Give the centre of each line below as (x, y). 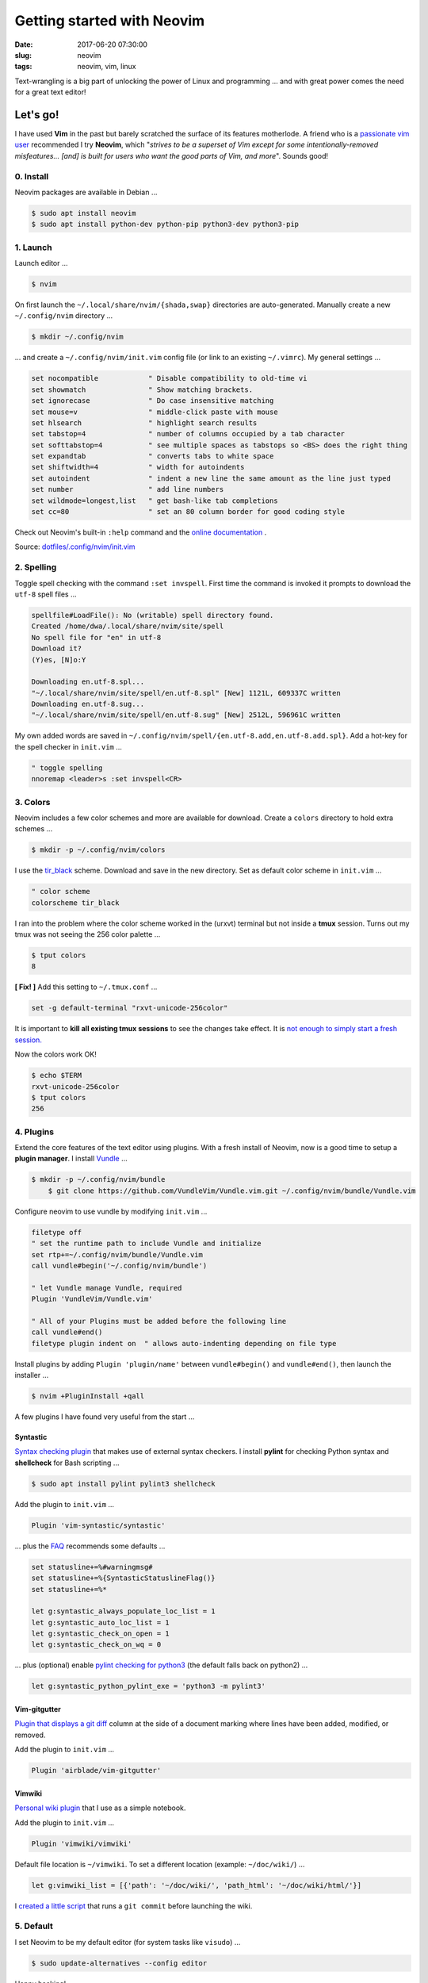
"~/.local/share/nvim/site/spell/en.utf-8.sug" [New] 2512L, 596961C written (186, 715)
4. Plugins (34, 1132)
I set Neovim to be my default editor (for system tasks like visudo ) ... (128, 1942)
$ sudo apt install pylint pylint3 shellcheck (123, 1484)
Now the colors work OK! (55, 1054)
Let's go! (37, 115)
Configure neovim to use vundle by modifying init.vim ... (111, 1211)
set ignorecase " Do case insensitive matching (153, 401)
